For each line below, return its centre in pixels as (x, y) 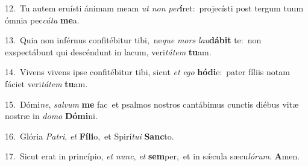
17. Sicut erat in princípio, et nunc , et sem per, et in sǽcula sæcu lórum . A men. (152, 156)
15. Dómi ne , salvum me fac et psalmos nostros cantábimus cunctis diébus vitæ (152, 104)
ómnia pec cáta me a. (42, 20)
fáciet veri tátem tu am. (46, 83)
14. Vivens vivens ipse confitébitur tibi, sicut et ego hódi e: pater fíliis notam (147, 72)
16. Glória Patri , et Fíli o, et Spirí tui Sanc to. (90, 136)
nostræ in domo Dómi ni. (51, 116)
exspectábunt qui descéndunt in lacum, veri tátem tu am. (108, 51)
